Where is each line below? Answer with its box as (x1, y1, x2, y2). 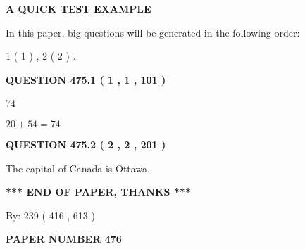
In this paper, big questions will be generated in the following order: (6, 25, 300, 39)
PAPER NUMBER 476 (6, 231, 122, 246)
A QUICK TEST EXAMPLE (6, 1, 151, 15)
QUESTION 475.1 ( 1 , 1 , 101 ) (6, 72, 166, 87)
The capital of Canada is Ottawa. (6, 160, 151, 175)
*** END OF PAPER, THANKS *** (6, 184, 191, 199)
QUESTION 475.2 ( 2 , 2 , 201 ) (6, 136, 166, 151)
